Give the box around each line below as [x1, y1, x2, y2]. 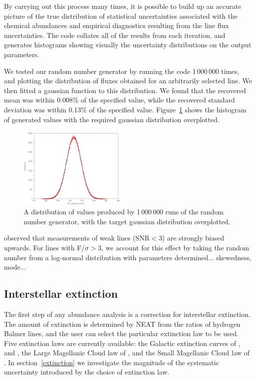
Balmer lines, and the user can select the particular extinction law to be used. [4, 328, 239, 339]
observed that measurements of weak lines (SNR [4, 233, 150, 243]
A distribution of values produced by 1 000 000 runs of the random [24, 207, 224, 217]
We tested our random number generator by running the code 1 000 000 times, [4, 66, 239, 76]
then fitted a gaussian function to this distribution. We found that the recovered [4, 85, 246, 95]
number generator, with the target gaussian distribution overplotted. [24, 216, 230, 226]
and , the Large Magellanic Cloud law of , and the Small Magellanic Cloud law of [4, 347, 250, 358]
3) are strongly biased [159, 233, 224, 243]
